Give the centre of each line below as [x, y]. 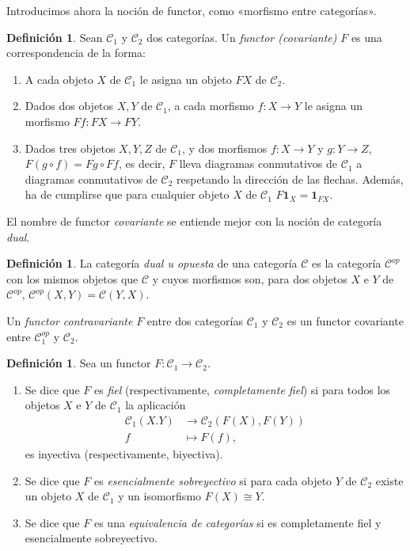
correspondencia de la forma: [76, 53]
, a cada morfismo [211, 106]
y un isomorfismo [160, 496]
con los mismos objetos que [72, 278]
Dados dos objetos [69, 106]
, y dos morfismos [225, 148]
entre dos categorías [195, 320]
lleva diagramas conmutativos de [258, 163]
